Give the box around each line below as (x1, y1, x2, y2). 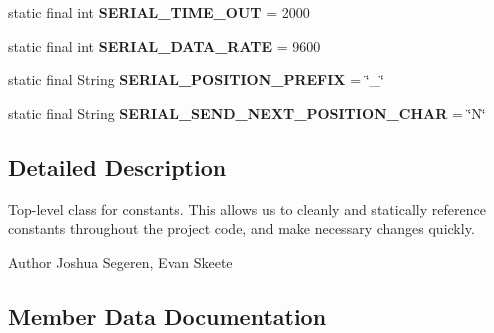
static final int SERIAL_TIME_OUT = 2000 (8, 2, 310, 22)
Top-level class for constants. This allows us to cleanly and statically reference (8, 198, 486, 219)
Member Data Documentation (8, 300, 327, 331)
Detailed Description (8, 151, 227, 182)
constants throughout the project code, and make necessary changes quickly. (8, 218, 475, 239)
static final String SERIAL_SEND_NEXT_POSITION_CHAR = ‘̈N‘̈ (8, 102, 486, 123)
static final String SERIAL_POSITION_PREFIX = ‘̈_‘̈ (8, 69, 384, 90)
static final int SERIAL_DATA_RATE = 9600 (8, 35, 321, 56)
